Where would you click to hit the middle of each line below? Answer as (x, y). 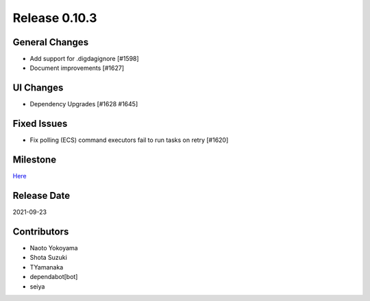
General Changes (51, 42)
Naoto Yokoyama (54, 248)
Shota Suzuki (49, 258)
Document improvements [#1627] (77, 68)
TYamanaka (47, 267)
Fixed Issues (40, 124)
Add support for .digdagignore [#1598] (85, 59)
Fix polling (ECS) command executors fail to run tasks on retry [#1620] (129, 140)
